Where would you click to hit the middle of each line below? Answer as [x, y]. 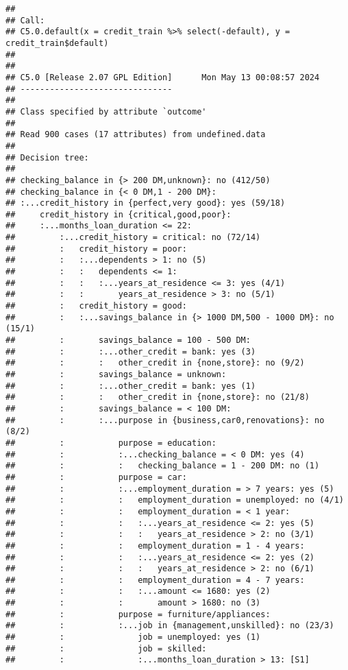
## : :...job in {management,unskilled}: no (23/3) [170, 626]
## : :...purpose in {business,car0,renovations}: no [165, 420]
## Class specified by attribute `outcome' [106, 111]
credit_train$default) [57, 43]
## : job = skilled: [106, 648]
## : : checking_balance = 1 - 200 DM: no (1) [163, 466]
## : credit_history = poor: [96, 249]
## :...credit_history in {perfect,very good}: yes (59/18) [146, 203]
